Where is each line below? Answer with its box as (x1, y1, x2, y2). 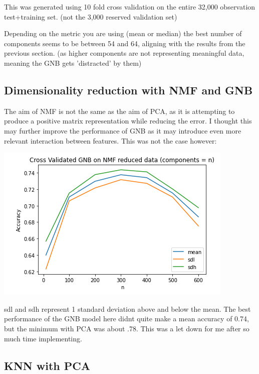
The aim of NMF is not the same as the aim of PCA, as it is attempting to (4, 105, 235, 116)
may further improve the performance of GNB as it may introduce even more (4, 125, 241, 136)
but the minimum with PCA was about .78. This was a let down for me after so (4, 323, 249, 333)
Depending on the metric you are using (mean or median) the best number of (4, 28, 242, 39)
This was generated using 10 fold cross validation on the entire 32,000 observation (4, 2, 255, 12)
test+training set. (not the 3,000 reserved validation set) (4, 11, 177, 22)
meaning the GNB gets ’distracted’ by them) (4, 57, 142, 68)
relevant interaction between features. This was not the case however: (4, 135, 217, 146)
